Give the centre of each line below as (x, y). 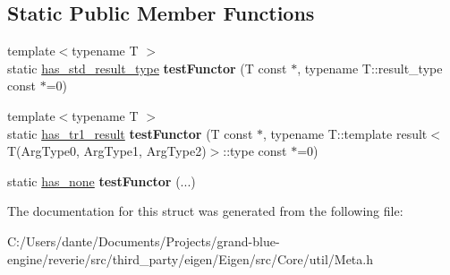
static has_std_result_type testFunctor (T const (147, 68)
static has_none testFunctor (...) (102, 180)
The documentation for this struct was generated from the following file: (205, 211)
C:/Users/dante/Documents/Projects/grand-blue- (144, 241)
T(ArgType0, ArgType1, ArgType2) (107, 151)
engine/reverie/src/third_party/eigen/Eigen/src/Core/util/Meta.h (190, 258)
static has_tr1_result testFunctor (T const (130, 133)
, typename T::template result (345, 133)
